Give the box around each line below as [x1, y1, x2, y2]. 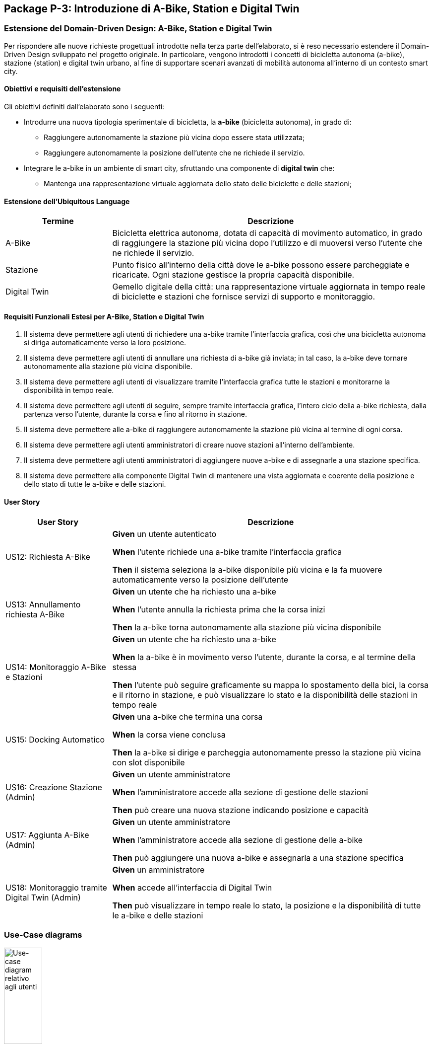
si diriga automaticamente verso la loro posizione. [24, 338, 186, 347]
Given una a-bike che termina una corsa [112, 711, 263, 722]
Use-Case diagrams [4, 930, 82, 940]
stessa [112, 662, 137, 672]
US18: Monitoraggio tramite [5, 882, 107, 893]
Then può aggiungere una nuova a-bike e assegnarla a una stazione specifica [112, 852, 404, 863]
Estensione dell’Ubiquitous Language [4, 197, 130, 206]
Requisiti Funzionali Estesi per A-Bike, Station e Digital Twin [4, 312, 204, 321]
